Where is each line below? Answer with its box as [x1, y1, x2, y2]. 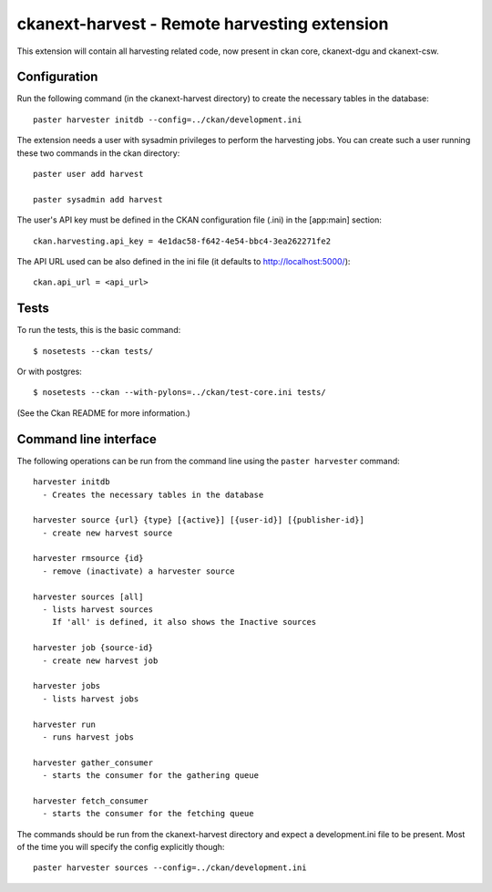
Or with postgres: [16, 366, 82, 378]
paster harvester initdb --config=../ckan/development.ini [33, 114, 302, 125]
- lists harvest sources [42, 605, 154, 615]
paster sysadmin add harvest [33, 194, 163, 204]
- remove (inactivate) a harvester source [42, 565, 236, 576]
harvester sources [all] [33, 591, 144, 602]
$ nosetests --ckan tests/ [33, 346, 154, 356]
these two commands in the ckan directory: [16, 147, 180, 159]
